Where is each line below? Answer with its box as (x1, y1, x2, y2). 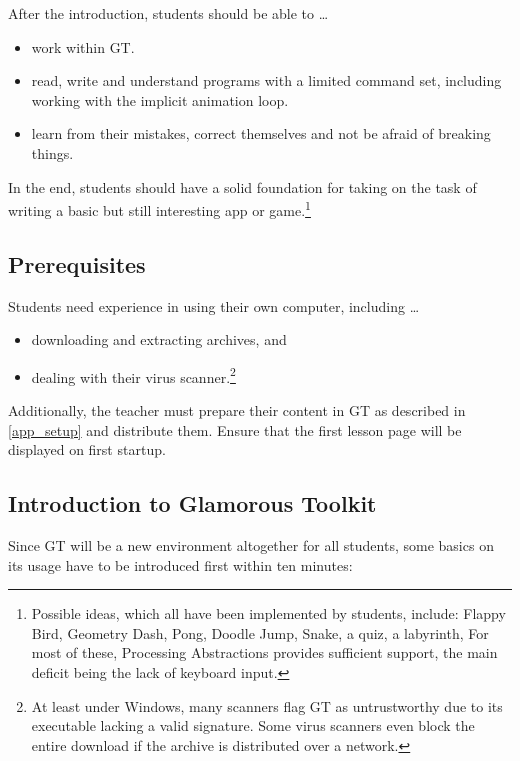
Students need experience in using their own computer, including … (8, 295, 420, 316)
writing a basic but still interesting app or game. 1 (8, 197, 311, 220)
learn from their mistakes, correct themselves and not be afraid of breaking (31, 123, 491, 144)
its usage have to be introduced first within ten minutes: (8, 554, 353, 575)
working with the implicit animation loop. (31, 89, 289, 110)
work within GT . (31, 36, 135, 57)
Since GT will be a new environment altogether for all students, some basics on (8, 535, 494, 556)
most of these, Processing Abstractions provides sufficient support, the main (31, 642, 498, 663)
